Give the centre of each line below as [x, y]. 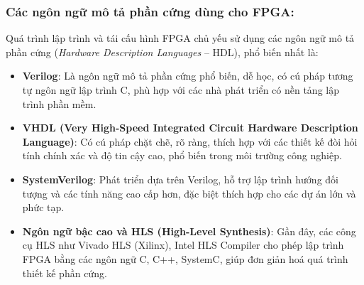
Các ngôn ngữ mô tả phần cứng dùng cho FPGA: [150, 11]
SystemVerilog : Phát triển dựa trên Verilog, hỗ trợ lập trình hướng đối [180, 179]
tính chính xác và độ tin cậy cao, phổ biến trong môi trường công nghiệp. [182, 155]
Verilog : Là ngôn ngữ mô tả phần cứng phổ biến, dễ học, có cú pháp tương [188, 76]
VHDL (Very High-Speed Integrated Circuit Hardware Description [190, 128]
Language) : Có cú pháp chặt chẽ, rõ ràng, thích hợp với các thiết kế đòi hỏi [190, 141]
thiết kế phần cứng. [65, 273]
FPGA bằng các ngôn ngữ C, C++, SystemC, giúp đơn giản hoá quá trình [185, 258]
